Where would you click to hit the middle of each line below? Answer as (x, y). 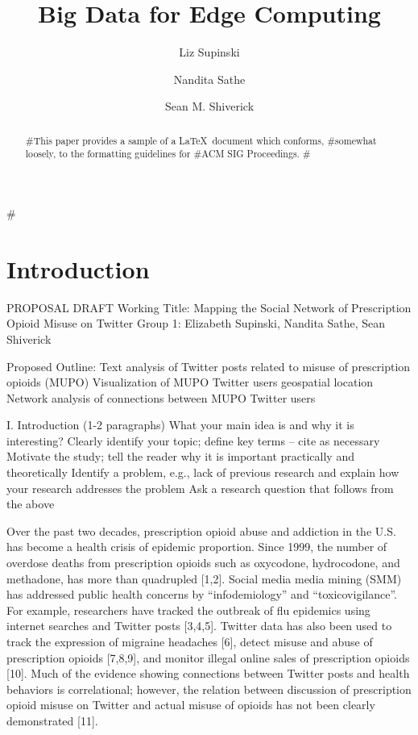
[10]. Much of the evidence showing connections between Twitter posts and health (208, 673)
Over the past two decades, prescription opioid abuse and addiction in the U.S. (201, 530)
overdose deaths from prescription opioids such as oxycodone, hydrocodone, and (203, 563)
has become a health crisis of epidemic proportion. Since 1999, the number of (197, 547)
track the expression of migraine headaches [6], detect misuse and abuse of (190, 642)
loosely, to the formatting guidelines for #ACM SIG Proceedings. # (168, 154)
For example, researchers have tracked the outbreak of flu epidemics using (188, 610)
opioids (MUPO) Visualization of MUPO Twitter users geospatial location (190, 382)
